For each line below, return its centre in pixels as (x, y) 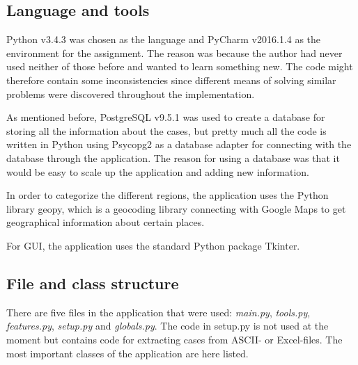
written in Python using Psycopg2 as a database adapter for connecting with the (179, 144)
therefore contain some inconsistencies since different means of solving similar (171, 80)
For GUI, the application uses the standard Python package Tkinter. (153, 245)
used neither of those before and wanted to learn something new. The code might (180, 66)
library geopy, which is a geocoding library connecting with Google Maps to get (176, 208)
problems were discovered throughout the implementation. (131, 94)
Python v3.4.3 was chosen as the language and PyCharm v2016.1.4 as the (164, 39)
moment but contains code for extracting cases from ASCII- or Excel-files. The (174, 339)
